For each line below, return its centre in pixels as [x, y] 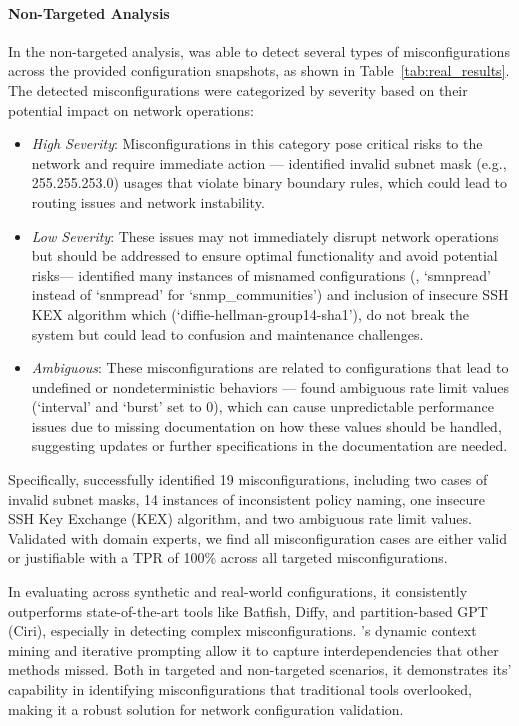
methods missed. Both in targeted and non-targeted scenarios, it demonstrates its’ [260, 669]
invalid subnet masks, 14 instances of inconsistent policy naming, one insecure [247, 498]
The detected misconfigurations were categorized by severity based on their [238, 89]
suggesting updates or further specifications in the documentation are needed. [269, 445]
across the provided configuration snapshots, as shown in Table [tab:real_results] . [259, 70]
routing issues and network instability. [148, 201]
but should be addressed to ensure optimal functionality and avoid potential [264, 255]
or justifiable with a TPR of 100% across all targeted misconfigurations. [228, 557]
